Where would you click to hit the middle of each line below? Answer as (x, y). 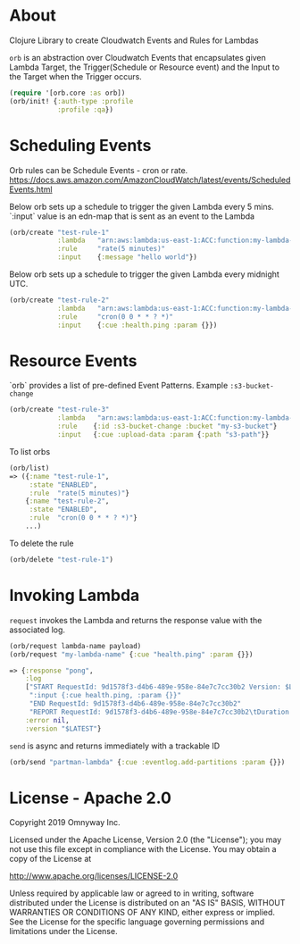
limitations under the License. (63, 931)
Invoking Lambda (75, 596)
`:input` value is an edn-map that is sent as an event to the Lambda (132, 216)
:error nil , (47, 720)
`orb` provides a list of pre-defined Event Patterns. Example (119, 386)
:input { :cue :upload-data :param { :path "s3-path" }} (163, 435)
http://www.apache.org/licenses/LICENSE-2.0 (94, 876)
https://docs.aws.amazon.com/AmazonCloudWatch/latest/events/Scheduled (150, 180)
